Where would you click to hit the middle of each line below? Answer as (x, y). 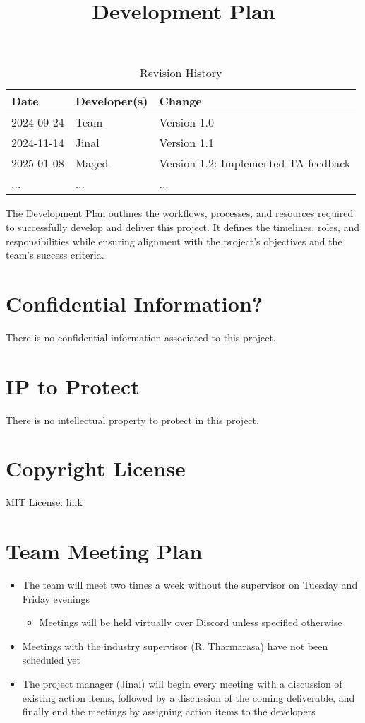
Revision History (181, 73)
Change (180, 101)
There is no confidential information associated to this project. (141, 337)
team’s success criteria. (55, 255)
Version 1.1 (186, 143)
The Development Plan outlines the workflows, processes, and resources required (180, 213)
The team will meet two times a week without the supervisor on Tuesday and (190, 585)
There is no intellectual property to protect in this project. (132, 419)
